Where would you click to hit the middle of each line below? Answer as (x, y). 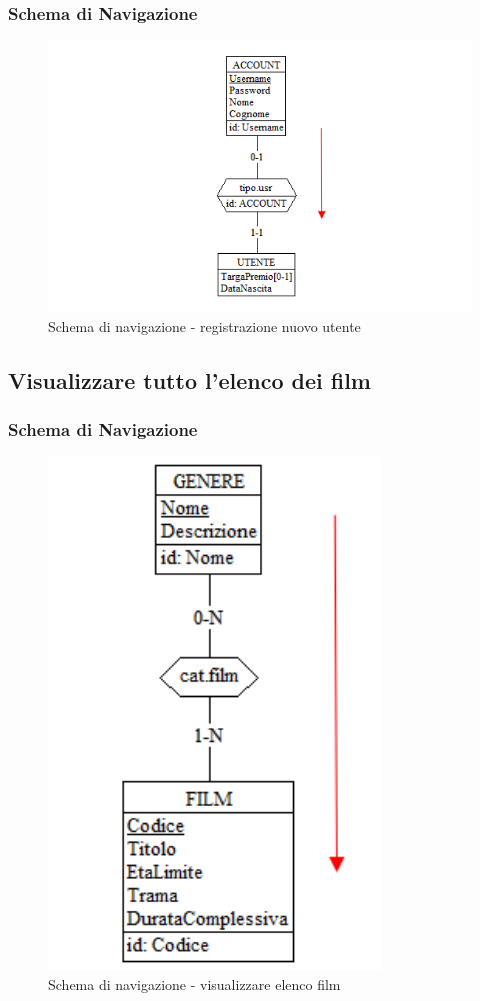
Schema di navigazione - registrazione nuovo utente (204, 325)
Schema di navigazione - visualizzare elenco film (194, 984)
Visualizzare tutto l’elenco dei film (189, 379)
